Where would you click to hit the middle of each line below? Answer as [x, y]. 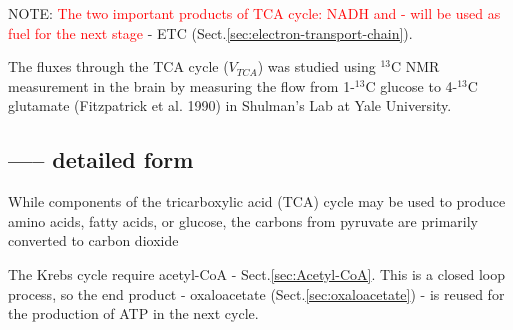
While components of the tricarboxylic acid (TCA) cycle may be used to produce [257, 201]
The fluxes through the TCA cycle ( [118, 66]
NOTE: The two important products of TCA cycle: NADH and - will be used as [254, 13]
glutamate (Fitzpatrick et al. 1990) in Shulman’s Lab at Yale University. [230, 105]
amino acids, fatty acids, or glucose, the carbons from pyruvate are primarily [243, 220]
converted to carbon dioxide [93, 240]
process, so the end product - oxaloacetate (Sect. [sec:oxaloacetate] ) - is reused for [256, 293]
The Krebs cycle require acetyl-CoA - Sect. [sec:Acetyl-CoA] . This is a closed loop [257, 273]
